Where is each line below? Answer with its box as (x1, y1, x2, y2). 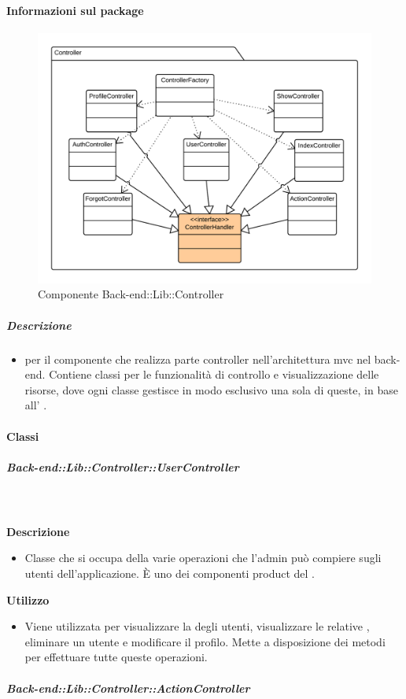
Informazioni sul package (6, 2, 144, 18)
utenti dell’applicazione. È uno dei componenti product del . (24, 565, 315, 582)
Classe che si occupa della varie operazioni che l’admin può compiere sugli (24, 549, 382, 566)
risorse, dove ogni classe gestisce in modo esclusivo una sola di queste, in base (24, 381, 398, 398)
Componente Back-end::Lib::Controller (38, 286, 224, 302)
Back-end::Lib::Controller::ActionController (6, 679, 250, 696)
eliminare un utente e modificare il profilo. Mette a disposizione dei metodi (24, 633, 386, 649)
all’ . (24, 397, 47, 413)
